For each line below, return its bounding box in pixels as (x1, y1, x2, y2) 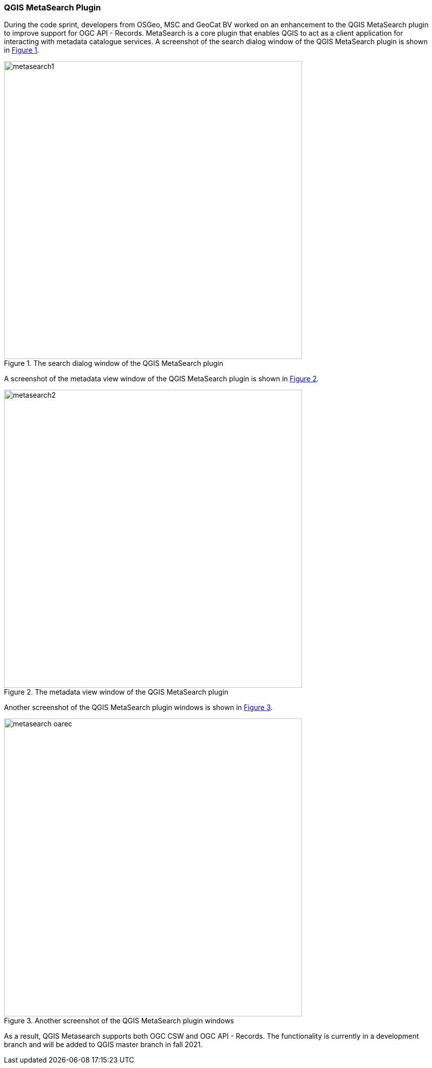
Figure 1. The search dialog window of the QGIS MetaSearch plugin (4, 359, 223, 368)
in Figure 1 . (4, 46, 40, 55)
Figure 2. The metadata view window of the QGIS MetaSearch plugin (4, 688, 228, 697)
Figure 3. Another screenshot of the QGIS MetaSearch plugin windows (4, 1016, 234, 1025)
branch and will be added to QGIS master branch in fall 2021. (4, 1040, 203, 1049)
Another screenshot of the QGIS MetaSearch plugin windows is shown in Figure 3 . (4, 703, 273, 712)
